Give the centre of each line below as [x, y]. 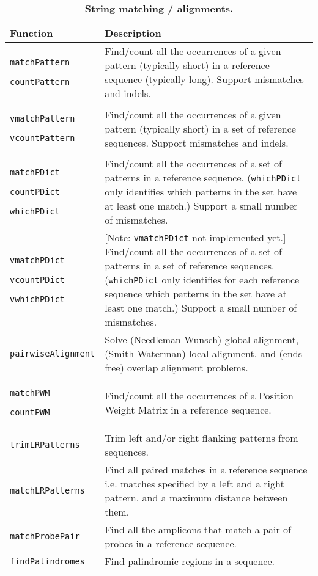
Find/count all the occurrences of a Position [199, 396]
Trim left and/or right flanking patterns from [202, 438]
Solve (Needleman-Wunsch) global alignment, [202, 339]
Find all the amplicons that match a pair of [198, 529]
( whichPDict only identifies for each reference [202, 279]
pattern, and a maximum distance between [196, 498]
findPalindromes [47, 561]
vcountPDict [38, 279]
